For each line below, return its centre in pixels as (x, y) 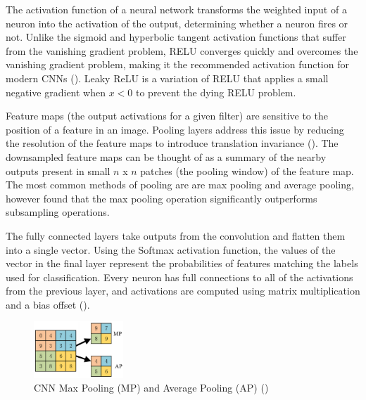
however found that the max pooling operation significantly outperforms (162, 198)
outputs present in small (58, 170)
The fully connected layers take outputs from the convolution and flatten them (176, 235)
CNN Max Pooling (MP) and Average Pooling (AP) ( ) (151, 388)
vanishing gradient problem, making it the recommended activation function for (177, 64)
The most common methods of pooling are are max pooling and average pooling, (180, 185)
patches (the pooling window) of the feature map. (247, 170)
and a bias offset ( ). (48, 304)
